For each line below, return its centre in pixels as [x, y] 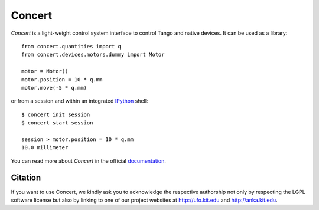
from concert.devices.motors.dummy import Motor [93, 55]
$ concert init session [56, 114]
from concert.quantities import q [71, 46]
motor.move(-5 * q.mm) [54, 88]
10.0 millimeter [45, 148]
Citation [26, 178]
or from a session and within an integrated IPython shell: [79, 101]
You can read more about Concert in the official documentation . [89, 161]
